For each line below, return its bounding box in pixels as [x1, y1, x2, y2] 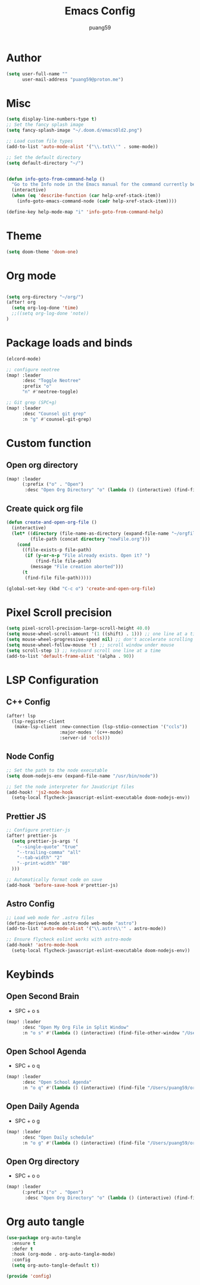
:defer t [11, 1246, 33, 1252]
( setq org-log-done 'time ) [11, 305, 79, 311]
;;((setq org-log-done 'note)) [11, 310, 89, 317]
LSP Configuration [6, 673, 99, 687]
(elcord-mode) [6, 356, 42, 362]
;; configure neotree [6, 366, 60, 372]
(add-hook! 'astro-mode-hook [6, 942, 79, 948]
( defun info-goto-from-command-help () [6, 176, 105, 182]
